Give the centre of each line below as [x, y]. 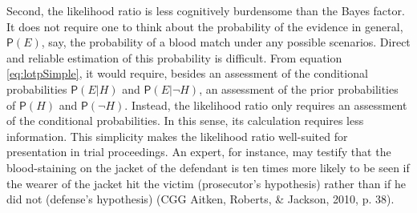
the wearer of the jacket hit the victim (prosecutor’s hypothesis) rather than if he [206, 183]
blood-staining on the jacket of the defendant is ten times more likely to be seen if [208, 167]
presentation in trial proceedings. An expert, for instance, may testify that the [199, 152]
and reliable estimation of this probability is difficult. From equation [174, 57]
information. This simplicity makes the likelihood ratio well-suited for [177, 136]
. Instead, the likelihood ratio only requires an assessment [266, 104]
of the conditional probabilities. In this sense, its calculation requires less [185, 121]
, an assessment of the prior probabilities [299, 88]
